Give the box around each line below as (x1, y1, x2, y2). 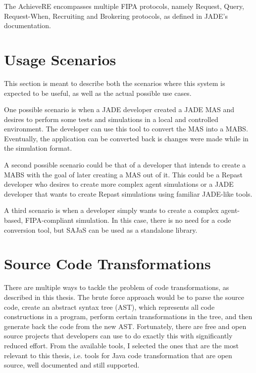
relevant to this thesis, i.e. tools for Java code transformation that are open (4, 350, 232, 360)
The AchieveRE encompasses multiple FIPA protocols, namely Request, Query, (4, 1, 244, 11)
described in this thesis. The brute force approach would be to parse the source (4, 291, 244, 302)
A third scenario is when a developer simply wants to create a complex (4, 205, 219, 215)
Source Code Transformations (4, 253, 211, 274)
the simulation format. (4, 143, 72, 153)
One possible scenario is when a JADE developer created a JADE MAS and (4, 104, 235, 115)
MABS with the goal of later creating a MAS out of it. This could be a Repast (4, 169, 243, 179)
